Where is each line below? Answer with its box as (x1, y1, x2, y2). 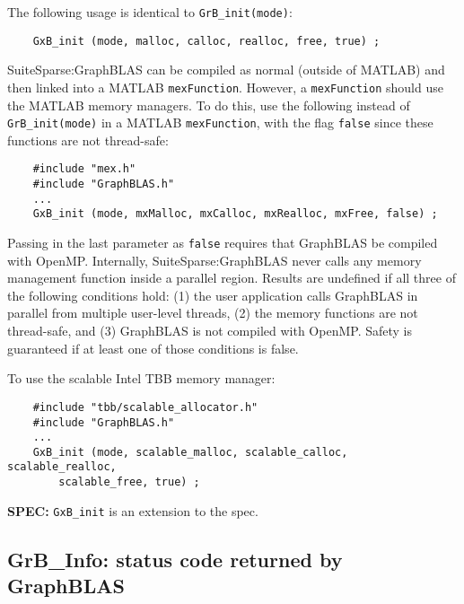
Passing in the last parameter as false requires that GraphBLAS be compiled (7, 233, 438, 252)
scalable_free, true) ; (58, 476, 200, 489)
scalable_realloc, (7, 460, 117, 474)
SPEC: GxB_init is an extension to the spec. (7, 501, 258, 520)
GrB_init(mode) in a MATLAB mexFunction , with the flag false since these (7, 113, 433, 132)
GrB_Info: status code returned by (7, 545, 343, 573)
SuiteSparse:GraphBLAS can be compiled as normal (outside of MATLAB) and (7, 60, 445, 79)
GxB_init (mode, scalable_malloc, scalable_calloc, (32, 445, 348, 459)
